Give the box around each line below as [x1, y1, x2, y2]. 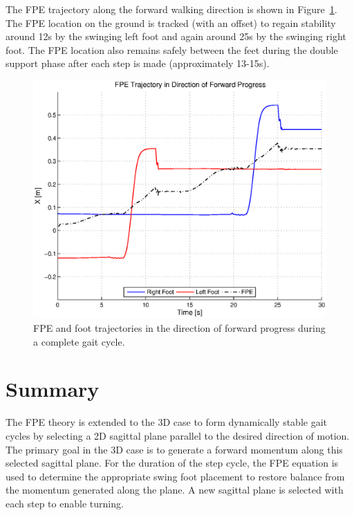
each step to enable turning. [6, 496, 124, 510]
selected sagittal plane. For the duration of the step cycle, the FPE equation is [6, 456, 339, 470]
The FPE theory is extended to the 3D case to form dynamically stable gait [6, 415, 328, 429]
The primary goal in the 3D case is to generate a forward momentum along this [6, 442, 343, 456]
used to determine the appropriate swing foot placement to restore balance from [6, 469, 345, 483]
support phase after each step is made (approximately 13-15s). [6, 56, 270, 71]
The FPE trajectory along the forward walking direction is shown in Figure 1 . [6, 2, 337, 16]
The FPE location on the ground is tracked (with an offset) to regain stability [6, 15, 336, 30]
